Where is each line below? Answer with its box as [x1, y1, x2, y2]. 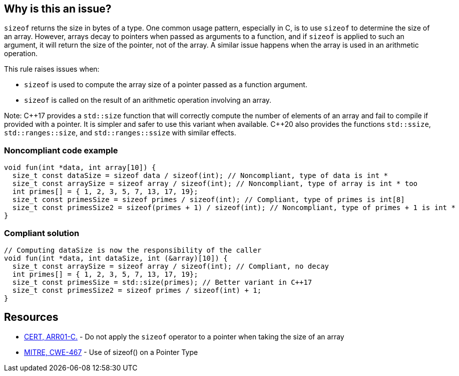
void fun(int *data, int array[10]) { [4, 163, 156, 172]
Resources [4, 311, 59, 324]
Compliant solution [4, 228, 80, 238]
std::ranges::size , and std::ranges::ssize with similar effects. [4, 128, 236, 137]
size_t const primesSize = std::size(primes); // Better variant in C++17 [12, 278, 312, 286]
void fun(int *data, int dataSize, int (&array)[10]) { [4, 254, 228, 262]
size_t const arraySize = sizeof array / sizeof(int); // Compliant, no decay [12, 262, 329, 270]
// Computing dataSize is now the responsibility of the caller [4, 246, 262, 254]
